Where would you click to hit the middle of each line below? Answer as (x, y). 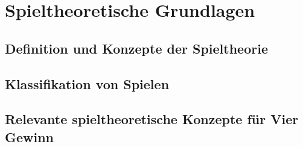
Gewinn (30, 136)
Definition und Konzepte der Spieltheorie (136, 48)
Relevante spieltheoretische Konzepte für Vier (152, 119)
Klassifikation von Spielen (87, 83)
